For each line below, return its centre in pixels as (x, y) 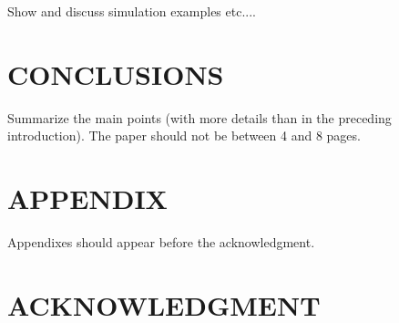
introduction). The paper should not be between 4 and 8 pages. (184, 135)
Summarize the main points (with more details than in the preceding (199, 117)
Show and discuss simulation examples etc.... (132, 11)
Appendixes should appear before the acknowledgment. (161, 242)
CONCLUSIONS (116, 73)
